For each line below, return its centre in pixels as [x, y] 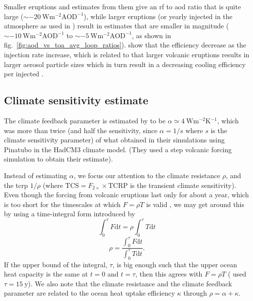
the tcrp [16, 185]
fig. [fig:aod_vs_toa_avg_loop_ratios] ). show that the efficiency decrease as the [125, 45]
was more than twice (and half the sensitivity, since [81, 130]
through [195, 293]
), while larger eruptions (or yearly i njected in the [158, 16]
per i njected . [24, 74]
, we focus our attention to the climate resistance [147, 175]
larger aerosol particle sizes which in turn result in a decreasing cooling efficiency [125, 64]
